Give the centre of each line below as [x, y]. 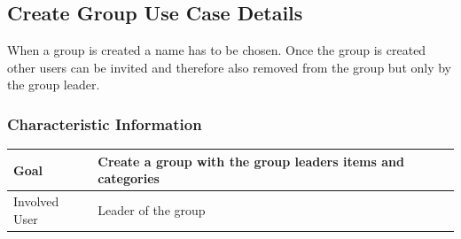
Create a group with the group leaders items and [251, 161]
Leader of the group [152, 209]
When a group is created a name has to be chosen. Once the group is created [217, 50]
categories [129, 178]
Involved [36, 201]
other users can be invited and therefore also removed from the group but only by [230, 67]
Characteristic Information [105, 123]
